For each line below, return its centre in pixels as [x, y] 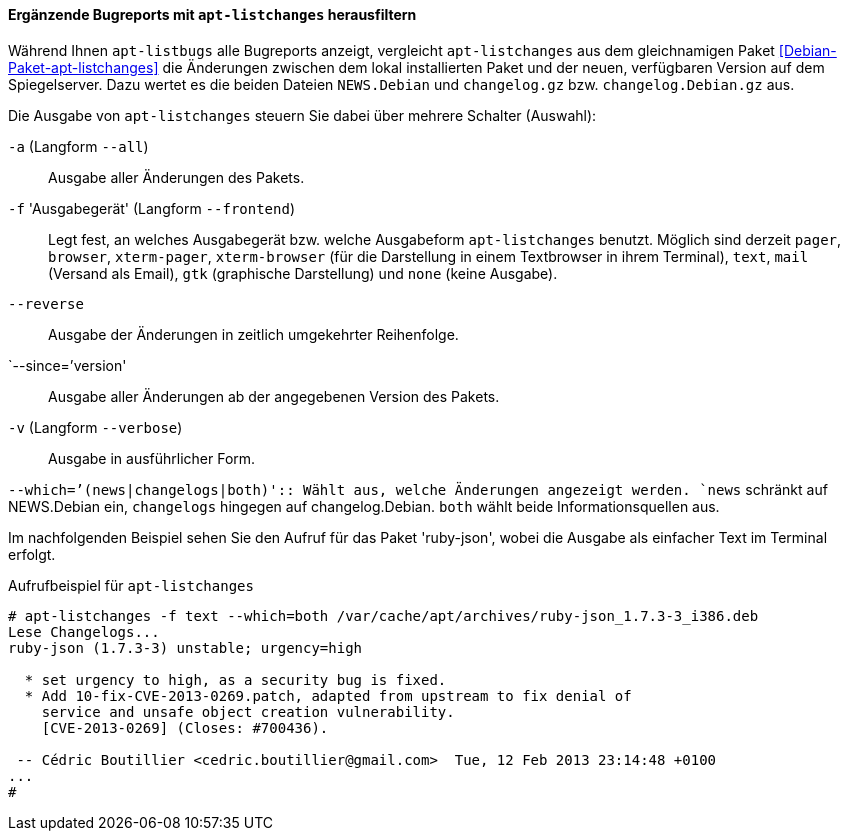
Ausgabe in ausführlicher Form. [152, 458]
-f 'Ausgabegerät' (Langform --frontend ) [151, 208]
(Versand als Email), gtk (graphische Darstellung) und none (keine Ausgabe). [303, 273]
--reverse [46, 303]
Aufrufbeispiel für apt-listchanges [131, 585]
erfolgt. [32, 554]
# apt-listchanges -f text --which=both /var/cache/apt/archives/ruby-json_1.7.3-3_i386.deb [383, 615]
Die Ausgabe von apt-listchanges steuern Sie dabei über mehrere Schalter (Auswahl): [302, 115]
